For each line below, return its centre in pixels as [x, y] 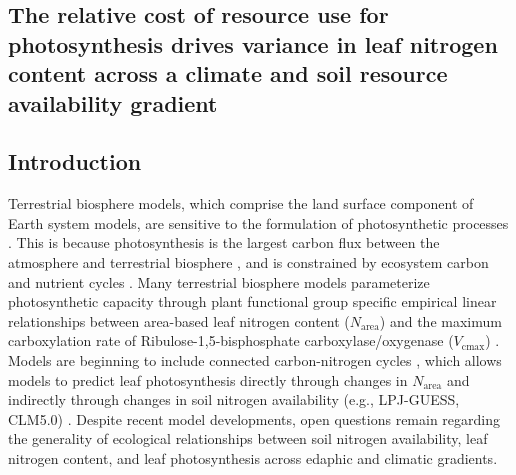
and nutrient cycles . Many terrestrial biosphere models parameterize [219, 281]
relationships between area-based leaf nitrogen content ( [179, 320]
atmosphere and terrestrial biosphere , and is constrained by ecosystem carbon [248, 261]
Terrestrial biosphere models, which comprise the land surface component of [241, 203]
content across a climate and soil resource [228, 73]
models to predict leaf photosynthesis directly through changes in [208, 379]
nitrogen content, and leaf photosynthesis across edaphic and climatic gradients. [253, 457]
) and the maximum [440, 320]
